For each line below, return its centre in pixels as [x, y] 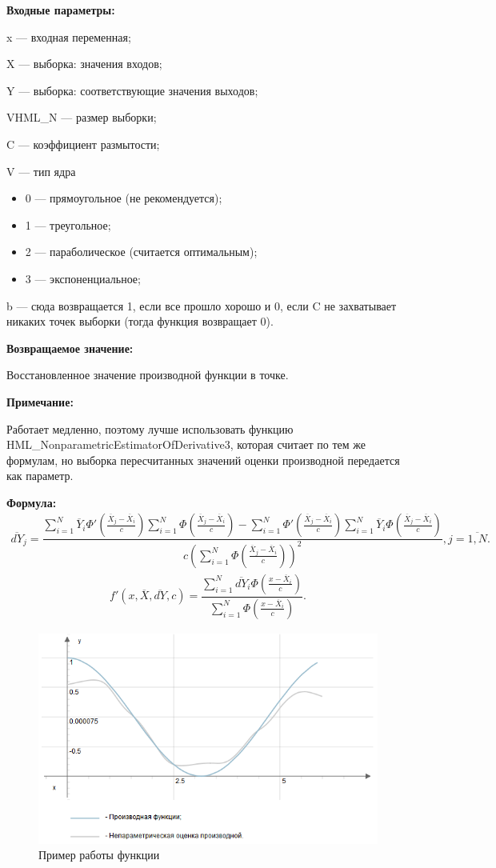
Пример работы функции [99, 855]
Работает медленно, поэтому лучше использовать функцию [150, 428]
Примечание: [40, 401]
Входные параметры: [61, 10]
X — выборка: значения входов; [84, 64]
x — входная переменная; [69, 36]
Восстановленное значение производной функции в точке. [148, 375]
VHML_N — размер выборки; [82, 117]
